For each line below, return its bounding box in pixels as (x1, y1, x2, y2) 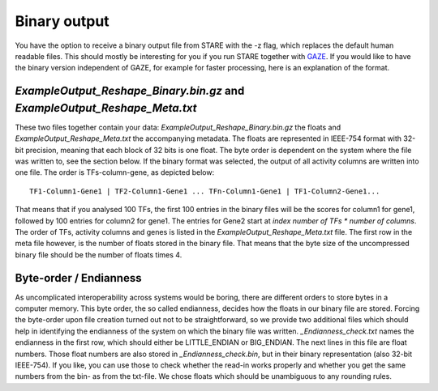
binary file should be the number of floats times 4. (15, 249, 182, 259)
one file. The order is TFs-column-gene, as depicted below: (15, 168, 215, 177)
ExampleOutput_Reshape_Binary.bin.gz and (15, 84, 245, 98)
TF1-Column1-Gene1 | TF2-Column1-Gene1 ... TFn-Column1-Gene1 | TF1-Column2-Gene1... (29, 186, 380, 196)
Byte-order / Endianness (15, 271, 142, 285)
